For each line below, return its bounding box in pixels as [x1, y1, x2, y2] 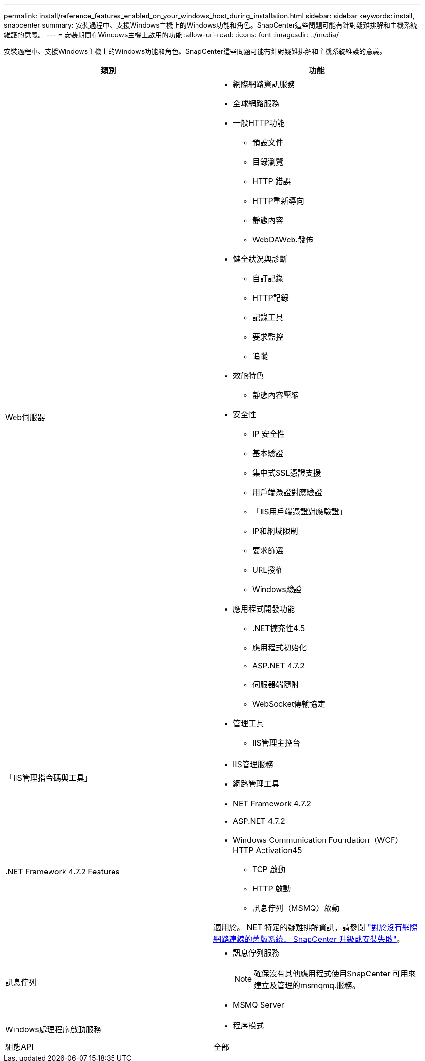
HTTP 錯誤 [252, 176, 291, 186]
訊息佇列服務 [233, 948, 280, 958]
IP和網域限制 [252, 526, 298, 536]
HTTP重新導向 [252, 196, 304, 205]
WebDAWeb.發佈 [252, 235, 313, 244]
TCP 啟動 [252, 864, 286, 874]
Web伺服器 [5, 412, 46, 422]
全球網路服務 [233, 99, 280, 108]
